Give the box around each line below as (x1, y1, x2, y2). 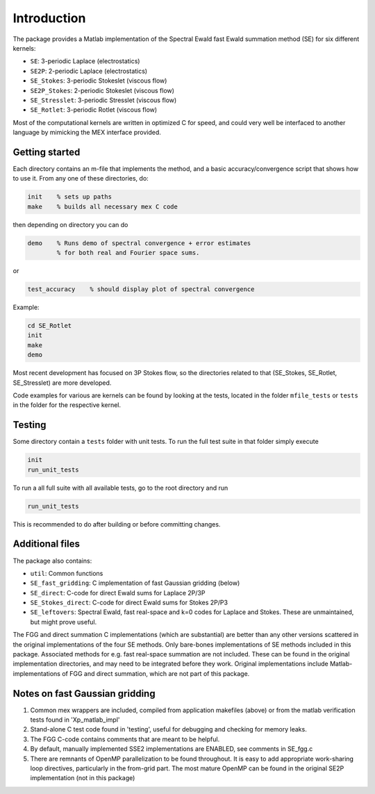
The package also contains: (12, 556, 92, 565)
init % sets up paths (27, 193, 112, 201)
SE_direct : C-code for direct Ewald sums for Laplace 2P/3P (30, 588, 206, 597)
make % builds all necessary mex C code (27, 202, 178, 210)
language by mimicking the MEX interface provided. (12, 129, 161, 137)
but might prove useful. (30, 618, 97, 626)
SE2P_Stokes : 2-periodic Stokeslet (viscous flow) (30, 86, 175, 94)
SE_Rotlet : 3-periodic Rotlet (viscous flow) (30, 106, 158, 114)
